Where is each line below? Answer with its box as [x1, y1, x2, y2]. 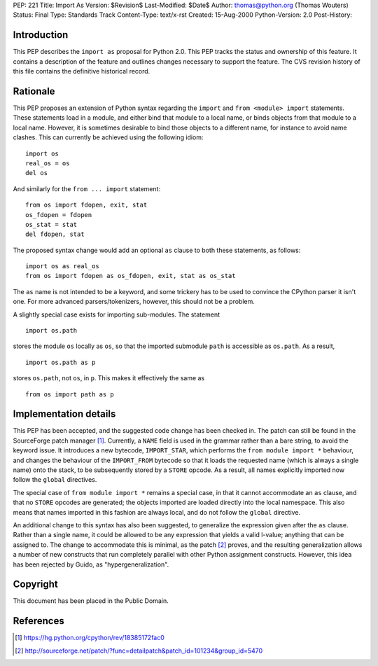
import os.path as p [25, 358, 96, 366]
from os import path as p [25, 390, 115, 398]
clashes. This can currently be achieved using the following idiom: [13, 133, 204, 141]
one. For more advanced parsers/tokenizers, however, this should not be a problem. [13, 298, 255, 306]
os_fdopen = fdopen [25, 211, 92, 218]
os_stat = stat [25, 221, 78, 228]
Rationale [13, 85, 55, 97]
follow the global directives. [13, 476, 97, 484]
